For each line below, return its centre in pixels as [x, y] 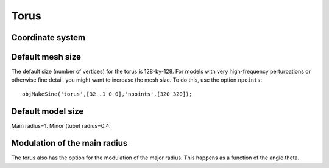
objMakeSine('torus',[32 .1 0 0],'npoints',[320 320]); [107, 94]
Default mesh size [46, 57]
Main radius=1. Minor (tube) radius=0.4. [61, 125]
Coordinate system [48, 37]
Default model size [48, 111]
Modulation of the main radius [69, 143]
